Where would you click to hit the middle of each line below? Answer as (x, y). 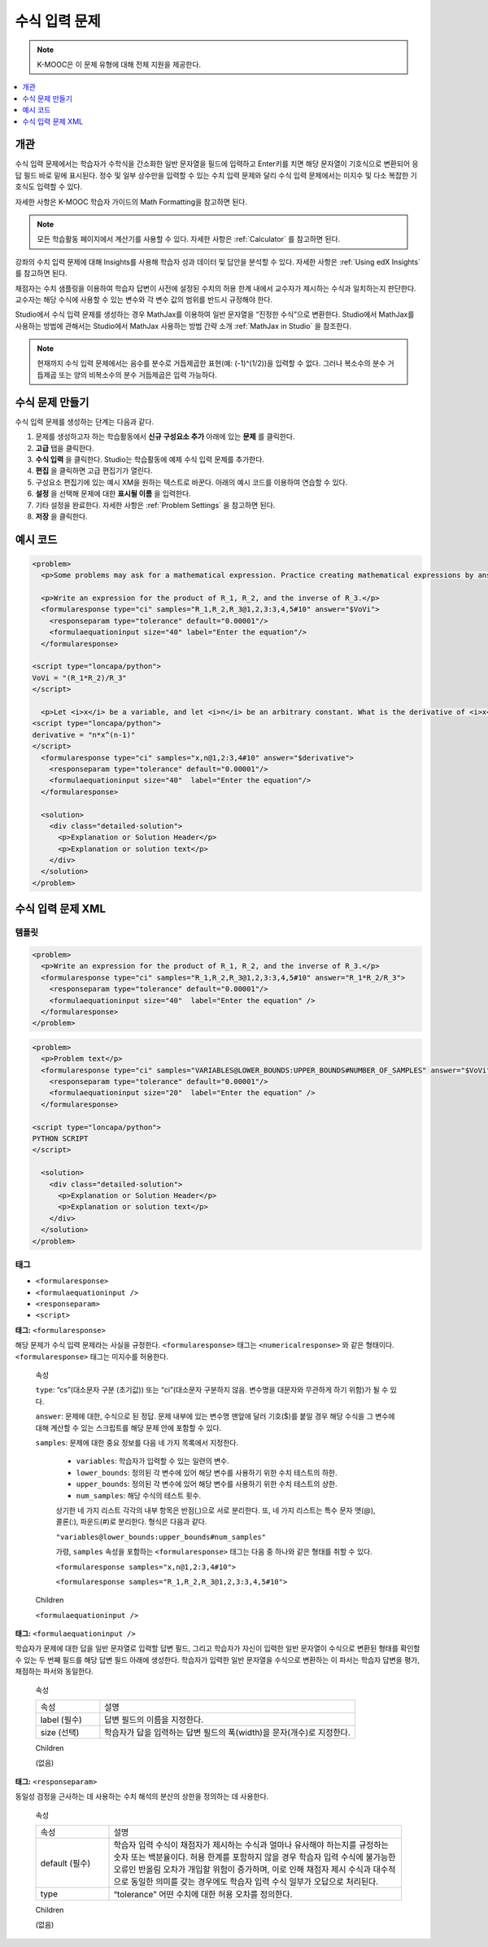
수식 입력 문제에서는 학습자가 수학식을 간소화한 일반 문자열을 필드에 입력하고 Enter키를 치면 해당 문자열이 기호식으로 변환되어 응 (217, 164)
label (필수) (61, 1720)
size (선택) (60, 1733)
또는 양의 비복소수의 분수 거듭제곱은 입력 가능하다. (137, 375)
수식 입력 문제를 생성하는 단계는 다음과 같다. (85, 421)
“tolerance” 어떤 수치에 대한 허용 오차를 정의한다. (203, 1894)
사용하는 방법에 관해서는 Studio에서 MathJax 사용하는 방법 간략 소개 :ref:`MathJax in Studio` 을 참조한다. (183, 326)
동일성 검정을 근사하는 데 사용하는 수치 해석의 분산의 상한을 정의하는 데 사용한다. (142, 1796)
